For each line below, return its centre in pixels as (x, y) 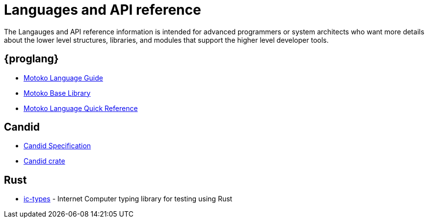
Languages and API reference (103, 10)
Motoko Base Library (57, 93)
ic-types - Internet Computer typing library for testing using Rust (128, 199)
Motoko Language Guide (63, 78)
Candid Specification (57, 146)
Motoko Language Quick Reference (81, 108)
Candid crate (44, 161)
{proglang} (31, 59)
